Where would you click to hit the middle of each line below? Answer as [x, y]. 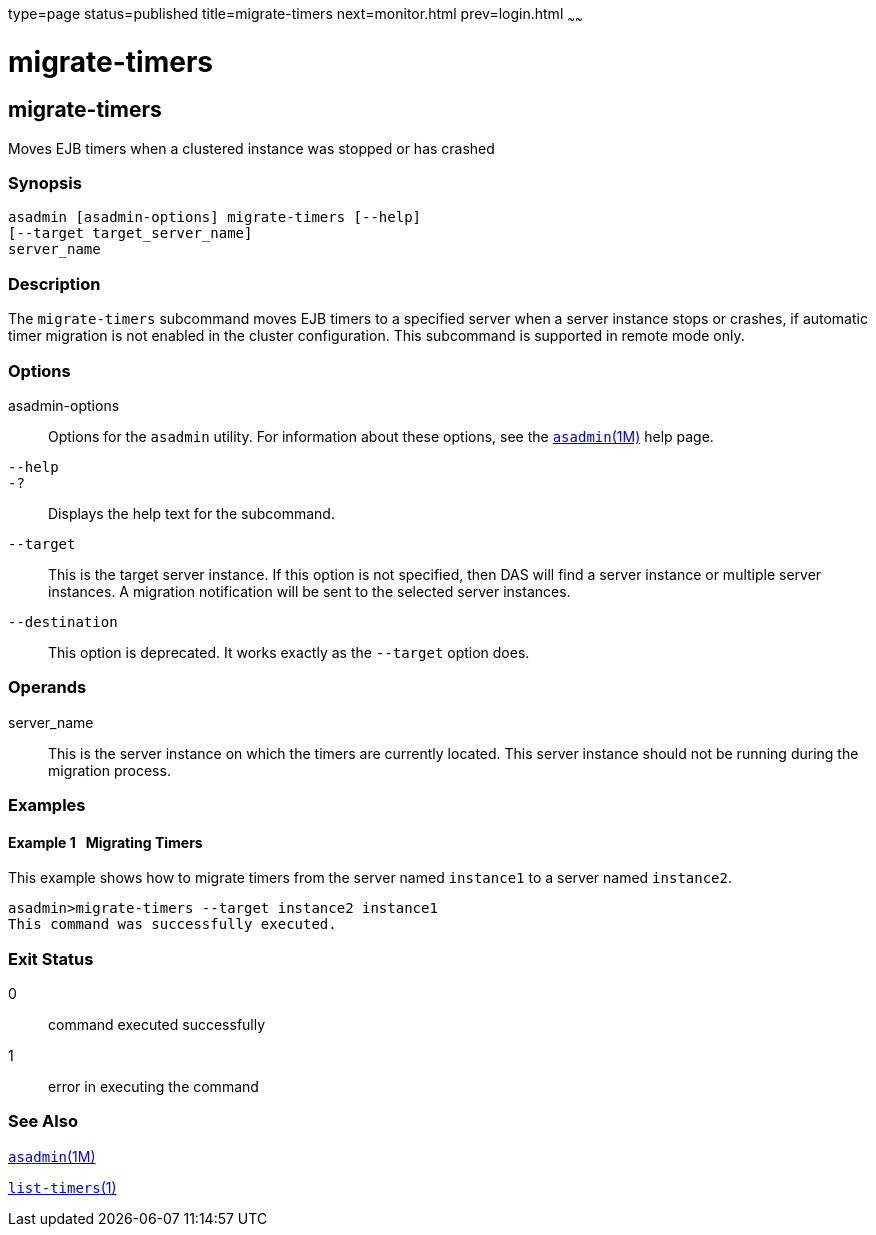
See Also [43, 1121]
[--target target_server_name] [130, 233]
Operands [47, 687]
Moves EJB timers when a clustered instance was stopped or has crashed [251, 148]
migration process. [109, 770]
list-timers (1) [62, 1187]
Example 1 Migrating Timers [105, 842]
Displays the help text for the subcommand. [191, 513]
